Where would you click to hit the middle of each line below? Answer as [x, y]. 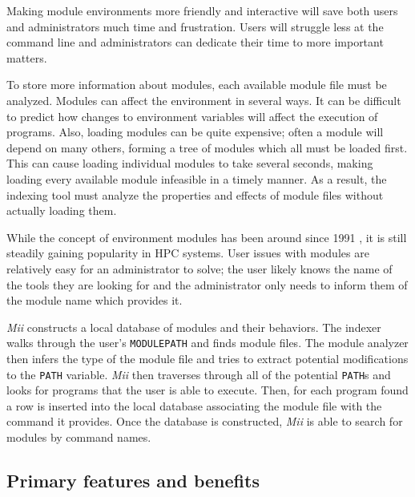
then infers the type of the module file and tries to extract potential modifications [207, 358]
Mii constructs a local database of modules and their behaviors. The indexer [194, 327]
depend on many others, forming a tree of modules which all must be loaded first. [207, 147]
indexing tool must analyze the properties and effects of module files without [195, 194]
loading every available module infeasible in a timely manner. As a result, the [197, 178]
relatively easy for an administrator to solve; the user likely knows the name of [199, 268]
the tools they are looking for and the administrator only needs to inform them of [207, 284]
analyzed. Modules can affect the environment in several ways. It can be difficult [204, 100]
